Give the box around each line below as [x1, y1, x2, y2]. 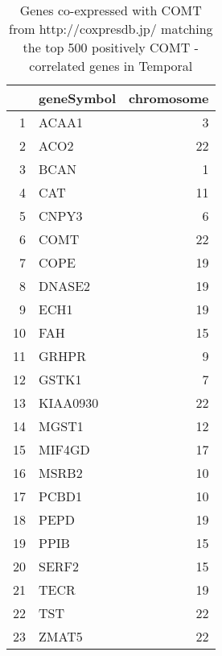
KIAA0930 [39, 393, 99, 412]
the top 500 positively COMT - [23, 38, 199, 56]
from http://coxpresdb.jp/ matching [8, 19, 213, 38]
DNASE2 [39, 276, 91, 295]
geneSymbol [39, 89, 117, 107]
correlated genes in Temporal [29, 56, 193, 75]
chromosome [129, 89, 209, 107]
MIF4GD [39, 440, 90, 459]
